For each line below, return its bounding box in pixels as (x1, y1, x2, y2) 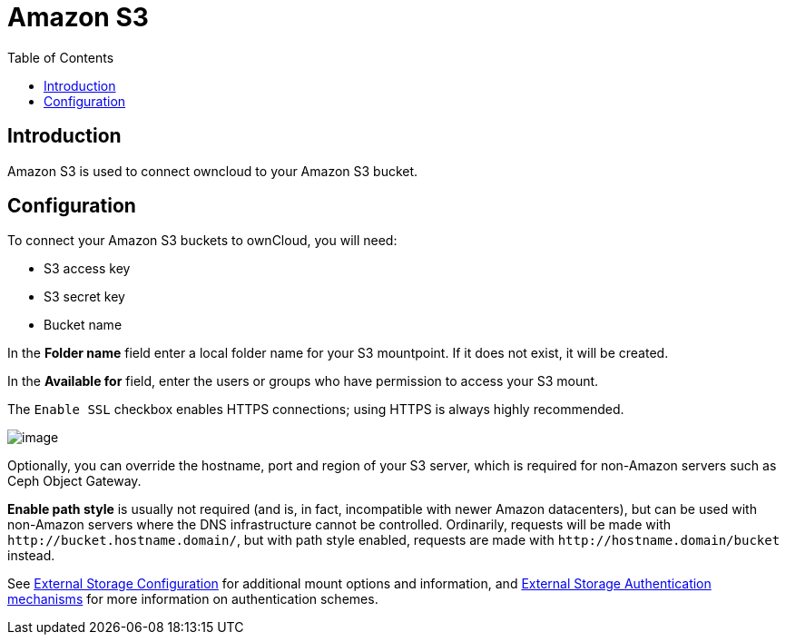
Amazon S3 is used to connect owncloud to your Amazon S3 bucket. (7, 163, 418, 179)
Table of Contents (7, 49, 114, 65)
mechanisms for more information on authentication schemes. (7, 591, 378, 607)
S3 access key (44, 261, 131, 277)
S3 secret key (44, 289, 125, 305)
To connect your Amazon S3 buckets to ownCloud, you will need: (7, 232, 398, 249)
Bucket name (44, 317, 123, 333)
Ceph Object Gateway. (7, 473, 142, 489)
